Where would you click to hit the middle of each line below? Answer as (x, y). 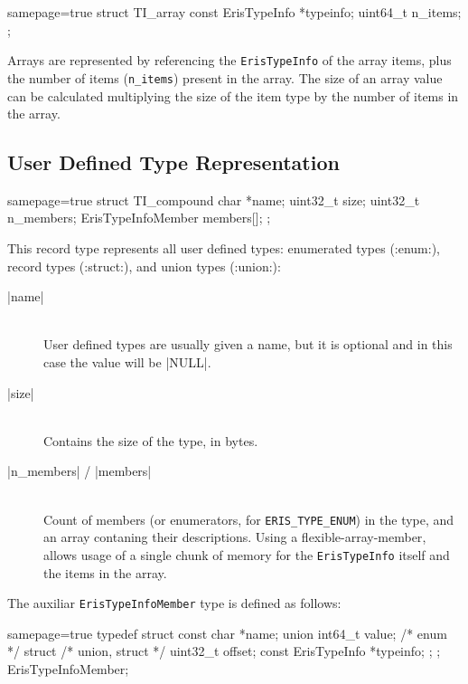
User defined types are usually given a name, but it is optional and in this (248, 344)
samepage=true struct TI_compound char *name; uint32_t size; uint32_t (214, 199)
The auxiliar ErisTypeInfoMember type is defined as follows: (174, 603)
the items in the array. (105, 572)
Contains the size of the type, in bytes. (151, 440)
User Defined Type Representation (173, 162)
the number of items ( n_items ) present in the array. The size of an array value (225, 77)
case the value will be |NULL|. (127, 362)
